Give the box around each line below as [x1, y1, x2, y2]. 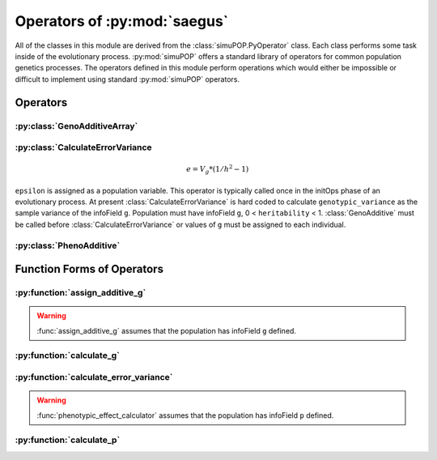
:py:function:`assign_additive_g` [15, 287, 146, 299]
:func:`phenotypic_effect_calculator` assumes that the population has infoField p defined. [36, 410, 334, 420]
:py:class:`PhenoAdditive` [15, 240, 121, 251]
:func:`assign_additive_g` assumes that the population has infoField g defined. [36, 326, 297, 335]
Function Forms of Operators [15, 262, 163, 276]
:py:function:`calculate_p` [15, 434, 121, 445]
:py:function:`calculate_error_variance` [15, 372, 173, 383]
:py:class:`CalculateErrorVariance [15, 142, 153, 153]
